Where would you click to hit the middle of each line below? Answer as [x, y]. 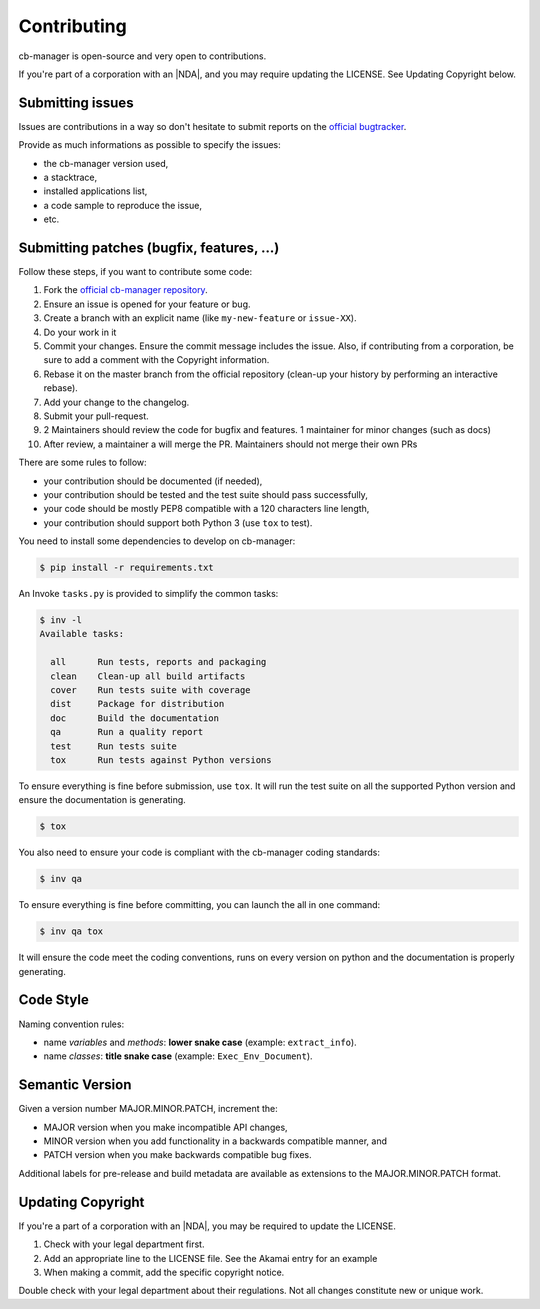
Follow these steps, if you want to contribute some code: [135, 272]
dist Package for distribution [137, 704]
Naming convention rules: [71, 1024]
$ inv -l [61, 620]
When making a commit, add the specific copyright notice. [164, 1272]
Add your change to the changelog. [116, 402]
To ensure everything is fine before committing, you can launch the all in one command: [199, 905]
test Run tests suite [113, 746]
